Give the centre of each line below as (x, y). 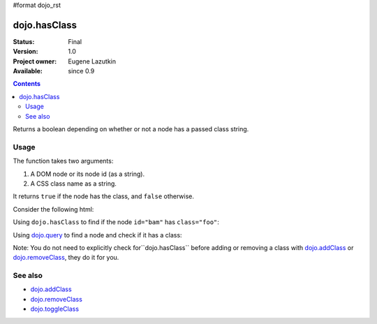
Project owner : (35, 61)
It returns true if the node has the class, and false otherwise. (104, 196)
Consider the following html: (53, 209)
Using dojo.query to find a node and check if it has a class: (97, 235)
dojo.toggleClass (55, 309)
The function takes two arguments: (63, 161)
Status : (24, 41)
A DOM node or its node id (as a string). (88, 174)
